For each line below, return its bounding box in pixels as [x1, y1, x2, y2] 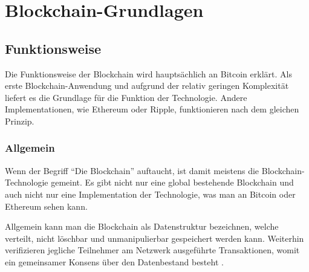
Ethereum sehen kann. [5, 199, 88, 212]
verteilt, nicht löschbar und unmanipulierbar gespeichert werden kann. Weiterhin [5, 232, 304, 244]
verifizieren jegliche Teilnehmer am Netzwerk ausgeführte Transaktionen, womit [5, 244, 300, 256]
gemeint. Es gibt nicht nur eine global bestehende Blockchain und [51, 176, 294, 189]
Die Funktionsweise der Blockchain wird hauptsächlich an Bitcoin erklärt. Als [5, 67, 292, 80]
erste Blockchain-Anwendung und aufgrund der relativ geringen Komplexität [5, 79, 289, 92]
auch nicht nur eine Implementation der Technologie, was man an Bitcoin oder [5, 187, 296, 200]
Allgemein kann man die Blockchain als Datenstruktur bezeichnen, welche [5, 220, 279, 233]
